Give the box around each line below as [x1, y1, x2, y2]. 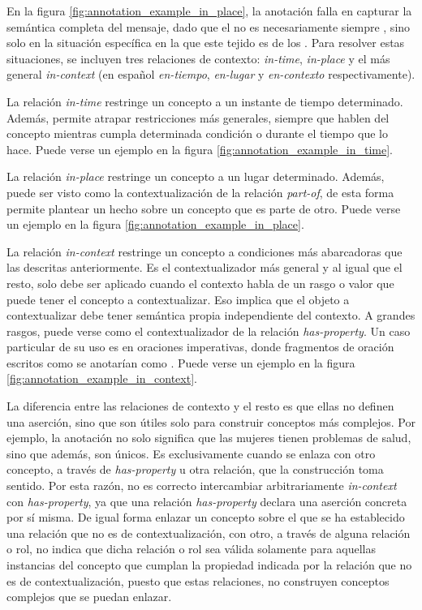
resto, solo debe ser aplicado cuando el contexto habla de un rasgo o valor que [6, 274, 394, 291]
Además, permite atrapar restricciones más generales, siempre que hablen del [6, 109, 390, 126]
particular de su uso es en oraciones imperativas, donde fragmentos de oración [6, 338, 394, 355]
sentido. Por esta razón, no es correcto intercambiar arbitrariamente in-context [6, 477, 397, 494]
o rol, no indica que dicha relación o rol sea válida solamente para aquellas [6, 540, 376, 557]
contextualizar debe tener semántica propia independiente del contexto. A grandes [6, 307, 416, 324]
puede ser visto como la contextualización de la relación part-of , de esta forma [6, 183, 394, 200]
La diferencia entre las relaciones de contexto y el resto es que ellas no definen [6, 397, 394, 415]
